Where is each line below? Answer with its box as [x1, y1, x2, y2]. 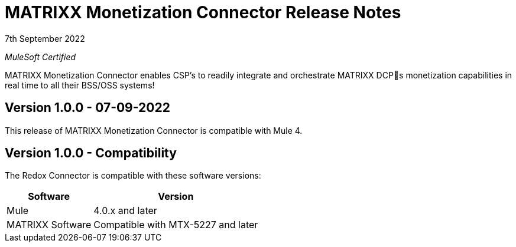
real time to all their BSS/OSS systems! [5, 80, 155, 90]
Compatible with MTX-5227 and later [93, 219, 258, 231]
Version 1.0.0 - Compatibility [5, 146, 177, 161]
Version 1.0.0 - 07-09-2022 [5, 100, 170, 116]
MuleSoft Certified [5, 51, 76, 62]
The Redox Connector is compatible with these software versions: [5, 170, 261, 181]
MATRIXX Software [7, 219, 92, 231]
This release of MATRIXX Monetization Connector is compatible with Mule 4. [5, 125, 303, 136]
